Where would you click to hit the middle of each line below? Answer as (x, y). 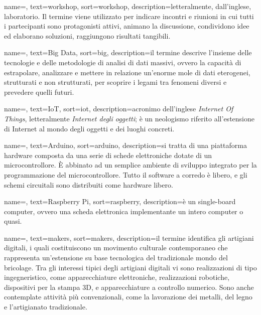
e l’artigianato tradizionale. (46, 307)
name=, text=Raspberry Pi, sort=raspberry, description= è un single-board (120, 201)
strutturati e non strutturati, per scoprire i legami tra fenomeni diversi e (115, 82)
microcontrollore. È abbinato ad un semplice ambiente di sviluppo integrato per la (130, 165)
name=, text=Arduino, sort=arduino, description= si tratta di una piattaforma (125, 145)
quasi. (13, 221)
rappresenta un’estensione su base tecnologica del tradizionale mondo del (116, 258)
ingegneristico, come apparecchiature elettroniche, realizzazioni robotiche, (117, 277)
